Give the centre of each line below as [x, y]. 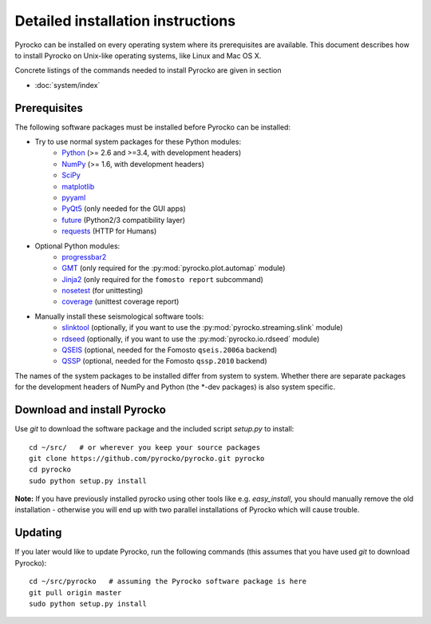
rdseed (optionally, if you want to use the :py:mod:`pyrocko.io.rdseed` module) [191, 339]
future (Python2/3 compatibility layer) [124, 220]
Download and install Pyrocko [91, 410]
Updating [38, 533]
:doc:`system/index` [67, 85]
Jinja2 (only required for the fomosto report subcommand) [162, 279]
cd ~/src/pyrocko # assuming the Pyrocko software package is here [168, 582]
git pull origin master [75, 592]
